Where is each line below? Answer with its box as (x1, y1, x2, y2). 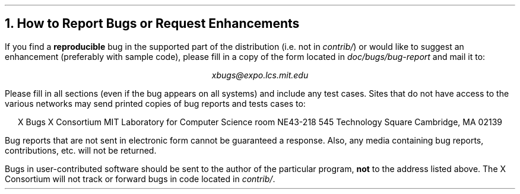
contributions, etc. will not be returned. (5, 145, 157, 155)
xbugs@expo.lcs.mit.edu (211, 69, 309, 80)
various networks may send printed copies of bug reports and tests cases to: (5, 98, 306, 109)
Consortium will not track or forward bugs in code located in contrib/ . (5, 173, 275, 184)
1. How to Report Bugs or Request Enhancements (5, 16, 300, 31)
